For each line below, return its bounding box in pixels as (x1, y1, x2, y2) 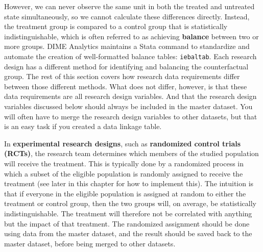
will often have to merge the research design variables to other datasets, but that (4, 111, 257, 121)
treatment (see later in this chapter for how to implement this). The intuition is (4, 178, 254, 189)
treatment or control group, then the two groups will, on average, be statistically (4, 198, 256, 209)
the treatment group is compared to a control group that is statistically (4, 21, 228, 32)
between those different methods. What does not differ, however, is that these (4, 81, 247, 91)
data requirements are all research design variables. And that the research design (4, 91, 257, 102)
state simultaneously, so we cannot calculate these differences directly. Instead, (4, 11, 250, 21)
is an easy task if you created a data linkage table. (4, 121, 162, 132)
